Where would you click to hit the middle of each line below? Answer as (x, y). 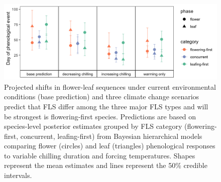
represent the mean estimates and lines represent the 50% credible (106, 165)
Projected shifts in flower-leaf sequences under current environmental (110, 86)
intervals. (18, 175)
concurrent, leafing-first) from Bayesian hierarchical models (111, 136)
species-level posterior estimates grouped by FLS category (93, 126)
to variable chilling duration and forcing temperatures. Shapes (100, 155)
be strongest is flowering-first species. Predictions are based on (100, 116)
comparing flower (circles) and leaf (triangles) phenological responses (110, 146)
